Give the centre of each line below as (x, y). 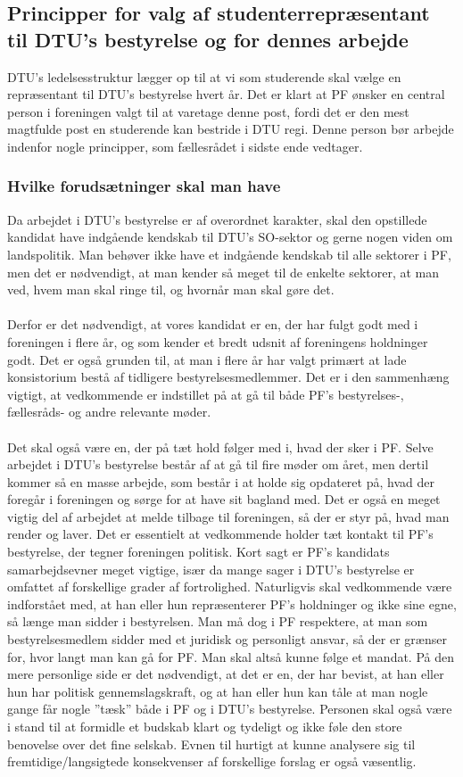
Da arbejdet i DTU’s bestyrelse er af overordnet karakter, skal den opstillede (217, 219)
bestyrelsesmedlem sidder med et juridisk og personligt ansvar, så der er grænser (227, 639)
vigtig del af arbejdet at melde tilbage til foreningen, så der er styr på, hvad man (228, 516)
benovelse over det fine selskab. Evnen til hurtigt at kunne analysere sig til (211, 744)
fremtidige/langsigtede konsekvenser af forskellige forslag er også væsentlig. (212, 761)
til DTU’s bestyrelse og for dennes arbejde (208, 39)
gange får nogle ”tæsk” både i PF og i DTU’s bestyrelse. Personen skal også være (230, 709)
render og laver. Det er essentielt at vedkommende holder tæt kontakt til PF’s (220, 534)
